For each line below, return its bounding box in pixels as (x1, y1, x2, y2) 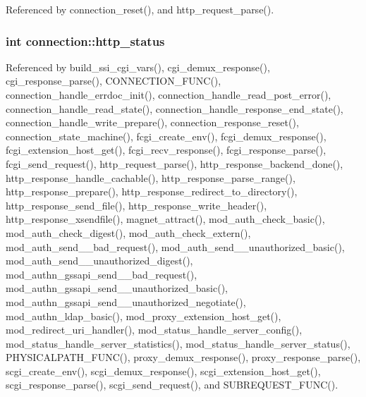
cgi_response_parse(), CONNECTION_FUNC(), (6, 73, 221, 88)
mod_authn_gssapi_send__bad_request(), (6, 267, 197, 281)
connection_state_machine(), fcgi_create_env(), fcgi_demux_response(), (6, 128, 327, 143)
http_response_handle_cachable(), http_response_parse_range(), (6, 170, 295, 185)
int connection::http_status (6, 32, 165, 49)
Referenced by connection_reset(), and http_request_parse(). (6, 2, 274, 16)
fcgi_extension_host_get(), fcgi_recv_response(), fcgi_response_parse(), (6, 142, 327, 157)
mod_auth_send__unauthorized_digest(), (6, 253, 193, 268)
